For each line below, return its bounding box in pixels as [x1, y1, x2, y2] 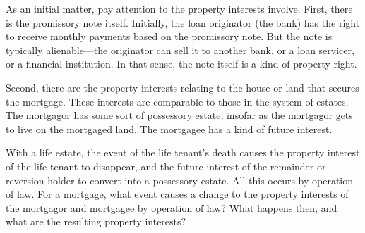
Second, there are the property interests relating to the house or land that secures [6, 80, 359, 94]
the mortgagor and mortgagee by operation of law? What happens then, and [6, 200, 337, 215]
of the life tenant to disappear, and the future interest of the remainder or [6, 158, 326, 173]
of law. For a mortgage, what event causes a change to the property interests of [6, 187, 349, 201]
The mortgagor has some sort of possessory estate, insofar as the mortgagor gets [6, 108, 353, 122]
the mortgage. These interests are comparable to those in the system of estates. [6, 94, 349, 108]
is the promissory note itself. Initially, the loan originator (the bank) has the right [6, 15, 360, 30]
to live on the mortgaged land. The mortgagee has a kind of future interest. [6, 121, 333, 136]
